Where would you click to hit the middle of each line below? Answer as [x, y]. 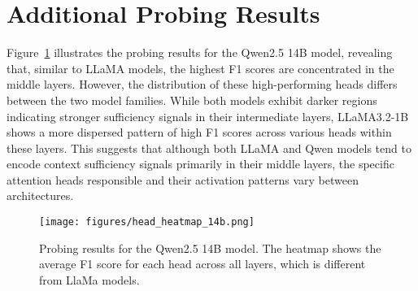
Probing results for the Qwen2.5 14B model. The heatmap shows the [210, 248]
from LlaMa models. [89, 279]
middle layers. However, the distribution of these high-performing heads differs [202, 84]
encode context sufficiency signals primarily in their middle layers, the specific [200, 164]
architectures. [40, 195]
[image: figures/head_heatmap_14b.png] [147, 222]
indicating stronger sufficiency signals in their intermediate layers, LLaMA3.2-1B [208, 116]
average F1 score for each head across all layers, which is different [202, 264]
